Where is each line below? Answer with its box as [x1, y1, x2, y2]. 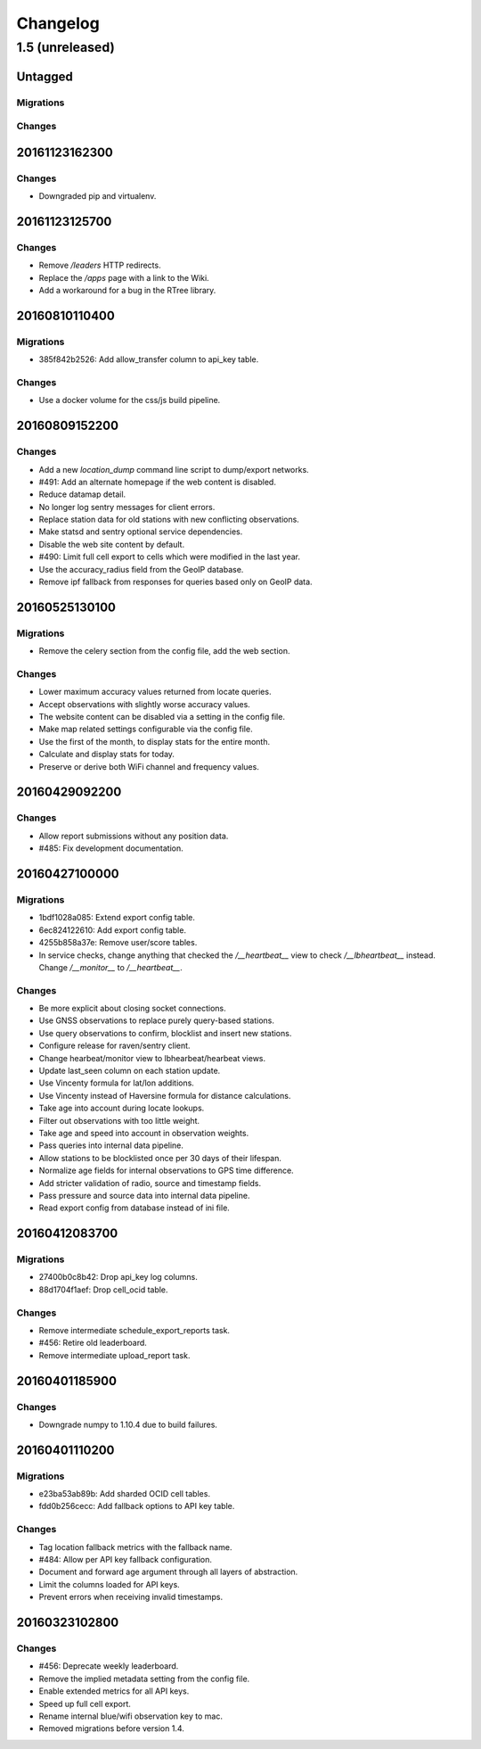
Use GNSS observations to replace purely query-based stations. [38, 1015, 275, 1026]
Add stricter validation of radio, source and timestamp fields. [38, 1177, 262, 1188]
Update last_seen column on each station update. [38, 1066, 221, 1077]
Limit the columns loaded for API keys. [38, 1579, 180, 1589]
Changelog [16, 13, 100, 33]
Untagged [16, 69, 73, 84]
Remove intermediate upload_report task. [38, 1349, 191, 1360]
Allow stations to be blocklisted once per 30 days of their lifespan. [38, 1152, 282, 1163]
